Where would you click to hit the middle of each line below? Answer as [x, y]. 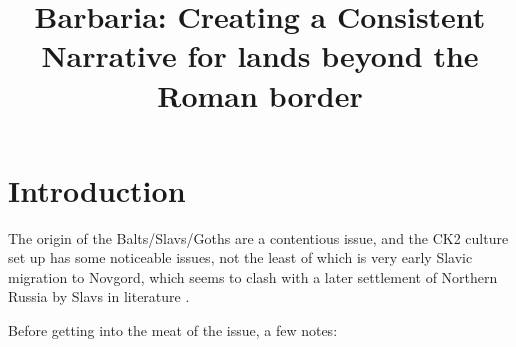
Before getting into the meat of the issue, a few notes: [173, 330]
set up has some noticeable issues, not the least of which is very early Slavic [240, 257]
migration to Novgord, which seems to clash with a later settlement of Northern [253, 276]
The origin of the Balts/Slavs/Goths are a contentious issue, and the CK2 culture [258, 237]
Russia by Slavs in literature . [99, 296]
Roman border [260, 94]
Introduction [97, 189]
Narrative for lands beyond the [260, 55]
